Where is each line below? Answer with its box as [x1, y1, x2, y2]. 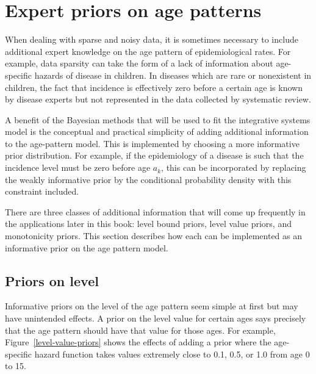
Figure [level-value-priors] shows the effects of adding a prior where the [5, 336, 271, 348]
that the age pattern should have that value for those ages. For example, [5, 323, 276, 336]
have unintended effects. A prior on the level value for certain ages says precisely [5, 312, 306, 325]
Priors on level [5, 271, 99, 290]
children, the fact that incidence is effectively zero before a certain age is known [5, 81, 303, 93]
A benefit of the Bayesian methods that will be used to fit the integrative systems [5, 113, 311, 126]
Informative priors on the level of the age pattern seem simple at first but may [5, 300, 298, 312]
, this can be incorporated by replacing [161, 161, 306, 174]
